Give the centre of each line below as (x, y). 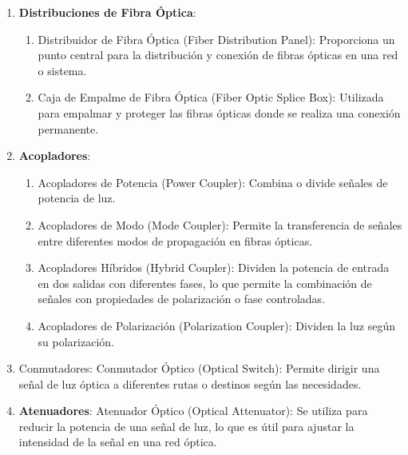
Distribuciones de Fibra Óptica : (107, 12)
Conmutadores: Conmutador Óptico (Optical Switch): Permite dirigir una (199, 368)
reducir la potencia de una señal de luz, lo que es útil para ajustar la (186, 426)
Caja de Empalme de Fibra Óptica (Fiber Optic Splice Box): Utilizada (211, 97)
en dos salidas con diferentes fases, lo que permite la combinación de (205, 283)
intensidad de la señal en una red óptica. (118, 442)
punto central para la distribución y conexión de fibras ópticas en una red (218, 55)
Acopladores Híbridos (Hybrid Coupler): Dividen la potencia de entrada (214, 267)
